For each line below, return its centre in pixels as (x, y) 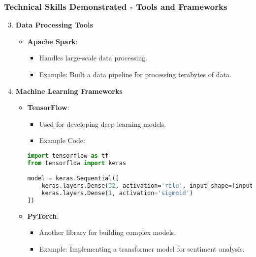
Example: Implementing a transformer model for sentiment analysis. (142, 249)
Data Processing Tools (54, 25)
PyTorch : (43, 215)
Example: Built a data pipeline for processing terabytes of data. (135, 74)
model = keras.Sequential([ (73, 179)
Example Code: (62, 140)
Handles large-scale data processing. (93, 58)
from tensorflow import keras (77, 163)
